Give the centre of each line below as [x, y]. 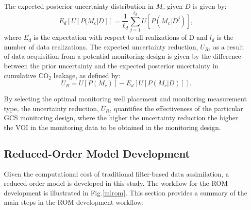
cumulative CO [26, 75]
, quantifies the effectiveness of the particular [176, 108]
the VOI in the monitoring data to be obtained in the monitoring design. [112, 127]
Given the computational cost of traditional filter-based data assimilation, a [117, 173]
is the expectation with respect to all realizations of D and [121, 37]
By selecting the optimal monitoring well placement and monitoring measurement [125, 99]
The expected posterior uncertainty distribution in [79, 6]
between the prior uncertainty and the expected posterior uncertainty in [111, 65]
